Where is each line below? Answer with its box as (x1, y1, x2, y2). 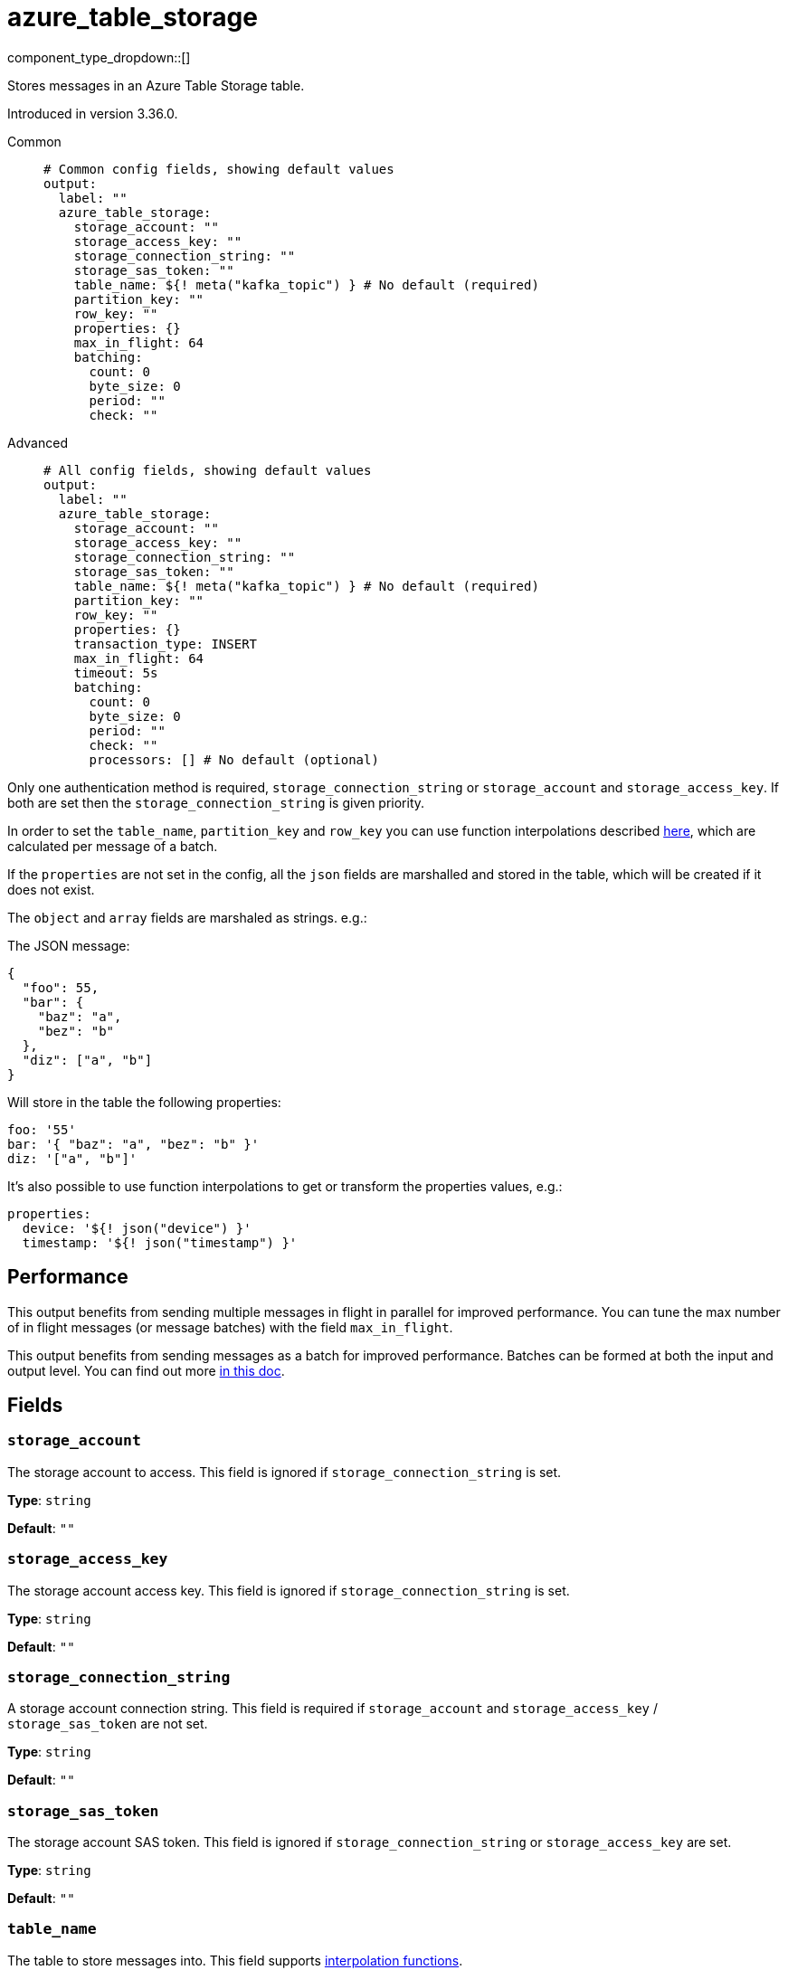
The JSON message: (7, 937, 130, 953)
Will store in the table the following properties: (7, 1094, 281, 1110)
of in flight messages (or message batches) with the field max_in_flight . (7, 1319, 453, 1335)
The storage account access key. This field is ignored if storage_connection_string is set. (7, 1582, 570, 1598)
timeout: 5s (73, 665, 158, 680)
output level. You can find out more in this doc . (7, 1362, 285, 1378)
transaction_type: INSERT (73, 636, 258, 651)
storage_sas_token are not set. (7, 1716, 208, 1732)
